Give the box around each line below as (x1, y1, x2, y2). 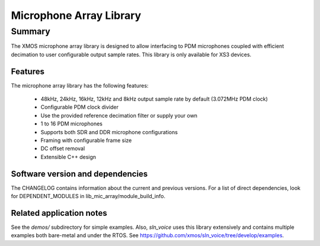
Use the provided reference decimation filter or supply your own (40, 112, 198, 119)
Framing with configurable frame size (40, 137, 132, 144)
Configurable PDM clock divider (40, 103, 119, 111)
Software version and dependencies (11, 169, 148, 179)
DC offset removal (40, 145, 85, 152)
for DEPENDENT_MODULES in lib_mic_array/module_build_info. (11, 193, 166, 200)
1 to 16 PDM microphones (40, 120, 103, 127)
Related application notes (11, 208, 107, 218)
